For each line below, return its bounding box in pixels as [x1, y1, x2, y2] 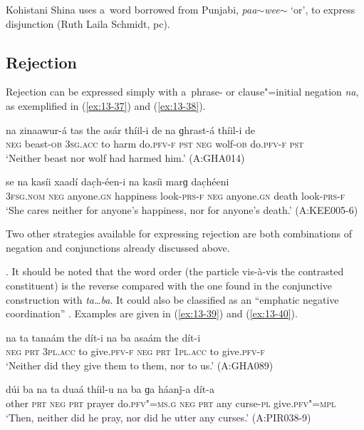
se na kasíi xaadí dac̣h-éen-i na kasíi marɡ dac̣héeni [6, 174, 229, 189]
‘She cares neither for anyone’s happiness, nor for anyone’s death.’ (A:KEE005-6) [6, 202, 358, 217]
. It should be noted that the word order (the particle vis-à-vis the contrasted [6, 264, 344, 279]
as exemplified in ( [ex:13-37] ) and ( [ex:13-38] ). [6, 98, 206, 113]
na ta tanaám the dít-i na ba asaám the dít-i [6, 329, 201, 344]
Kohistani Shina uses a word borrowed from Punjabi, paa [6, 2, 257, 16]
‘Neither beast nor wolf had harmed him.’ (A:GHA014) [6, 150, 245, 165]
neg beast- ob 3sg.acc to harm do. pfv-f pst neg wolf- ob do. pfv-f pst [6, 136, 304, 151]
